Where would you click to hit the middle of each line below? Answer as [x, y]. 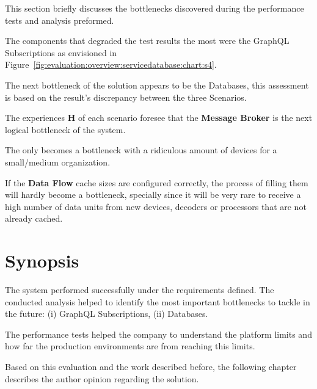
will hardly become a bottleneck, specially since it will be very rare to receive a [153, 194]
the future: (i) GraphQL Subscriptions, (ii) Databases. [107, 314]
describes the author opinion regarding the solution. [102, 378]
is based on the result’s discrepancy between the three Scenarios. [126, 97]
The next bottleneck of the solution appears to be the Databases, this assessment [157, 85]
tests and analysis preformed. [60, 20]
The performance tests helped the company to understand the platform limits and [158, 334]
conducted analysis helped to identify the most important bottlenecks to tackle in [158, 301]
